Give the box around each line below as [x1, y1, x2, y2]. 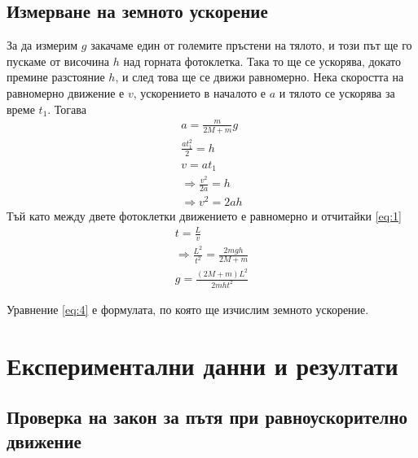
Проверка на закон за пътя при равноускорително [7, 404, 408, 430]
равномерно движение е [7, 84, 125, 101]
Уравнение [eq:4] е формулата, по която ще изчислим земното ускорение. [7, 301, 369, 317]
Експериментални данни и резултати [7, 348, 398, 382]
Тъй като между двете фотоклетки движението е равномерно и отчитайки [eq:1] [7, 207, 403, 225]
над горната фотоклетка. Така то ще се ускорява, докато [123, 52, 401, 69]
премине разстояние [7, 68, 105, 85]
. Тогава [47, 100, 86, 117]
